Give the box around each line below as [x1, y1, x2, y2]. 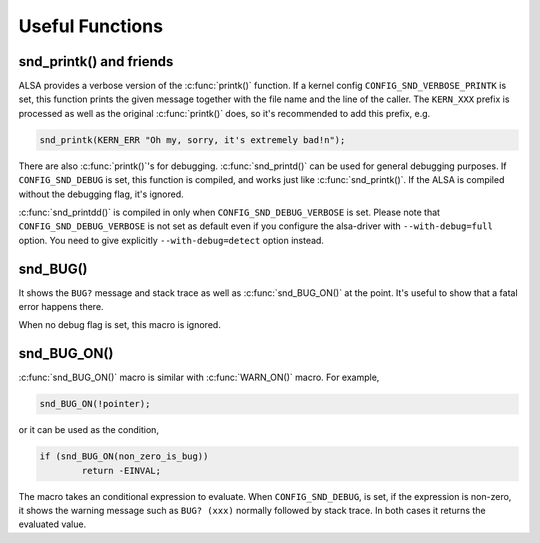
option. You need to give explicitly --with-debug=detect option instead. [18, 234, 325, 246]
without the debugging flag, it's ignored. [18, 188, 184, 200]
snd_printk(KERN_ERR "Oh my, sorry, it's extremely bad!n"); [39, 134, 346, 145]
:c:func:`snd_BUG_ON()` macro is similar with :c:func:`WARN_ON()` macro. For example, [18, 371, 380, 384]
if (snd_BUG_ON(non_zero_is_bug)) [39, 451, 209, 462]
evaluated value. [18, 518, 87, 530]
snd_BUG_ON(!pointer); [39, 398, 151, 410]
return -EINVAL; [81, 465, 162, 476]
